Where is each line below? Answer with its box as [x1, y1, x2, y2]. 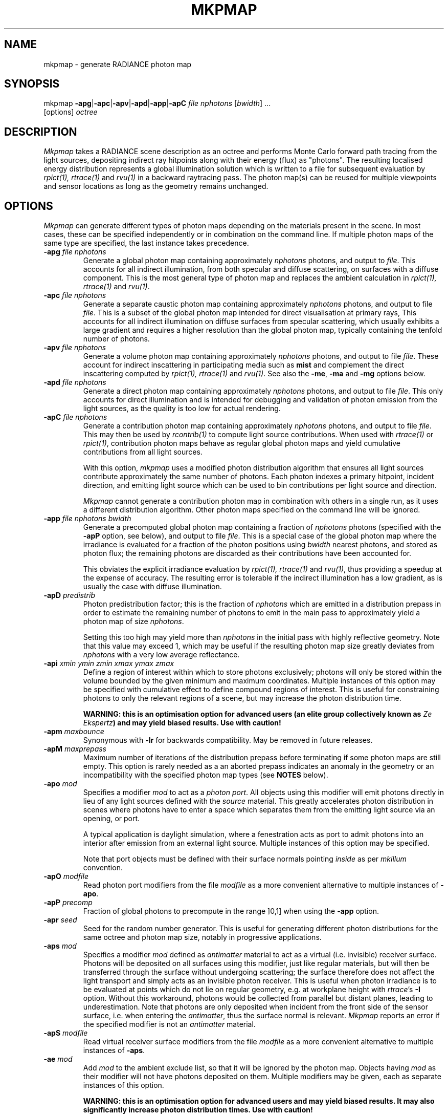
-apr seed [43, 915, 77, 925]
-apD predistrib [43, 591, 95, 600]
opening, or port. [83, 814, 140, 823]
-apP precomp [43, 898, 93, 907]
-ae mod [43, 1055, 73, 1064]
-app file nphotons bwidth [43, 514, 131, 523]
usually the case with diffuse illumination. [83, 582, 222, 591]
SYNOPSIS [4, 77, 60, 91]
